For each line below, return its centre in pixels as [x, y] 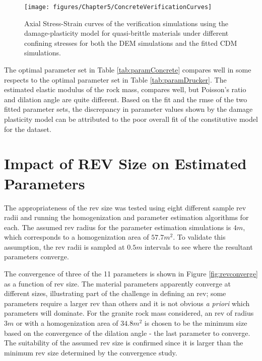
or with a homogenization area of [67, 323]
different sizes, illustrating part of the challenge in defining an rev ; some [115, 293]
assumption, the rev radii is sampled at [64, 246]
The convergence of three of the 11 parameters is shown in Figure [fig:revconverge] [131, 274]
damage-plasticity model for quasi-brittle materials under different [126, 33]
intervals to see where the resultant [199, 246]
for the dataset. [28, 129]
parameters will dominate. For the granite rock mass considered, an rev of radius [129, 313]
